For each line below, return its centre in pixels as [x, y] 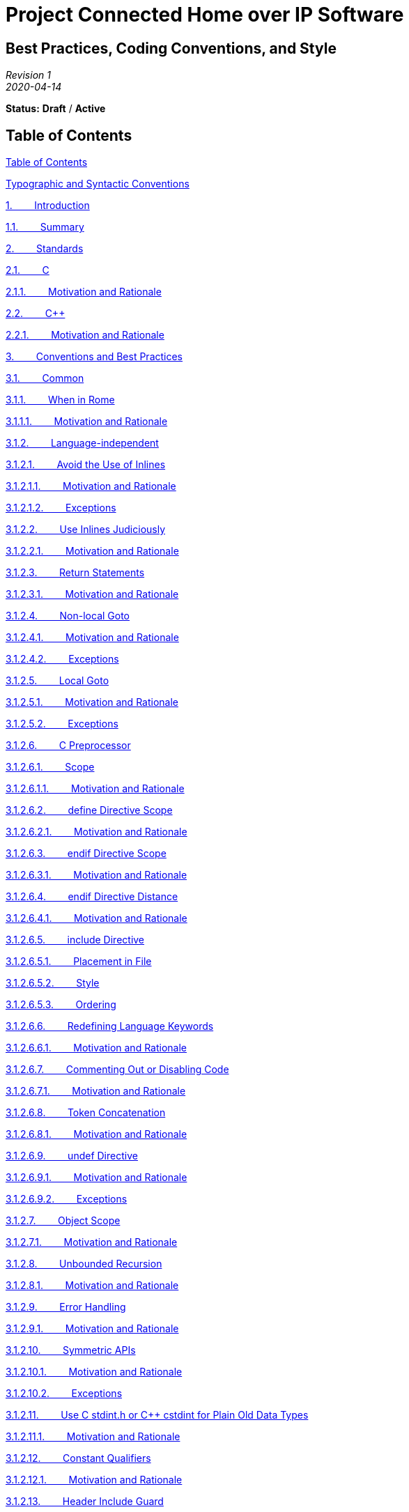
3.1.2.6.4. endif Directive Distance [92, 897]
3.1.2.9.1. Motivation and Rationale [92, 1329]
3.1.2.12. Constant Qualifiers [78, 1458]
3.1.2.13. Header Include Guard [85, 1502]
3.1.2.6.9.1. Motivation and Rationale [97, 1178]
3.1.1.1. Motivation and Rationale [87, 422]
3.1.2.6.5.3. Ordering [61, 1005]
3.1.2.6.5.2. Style [53, 983]
